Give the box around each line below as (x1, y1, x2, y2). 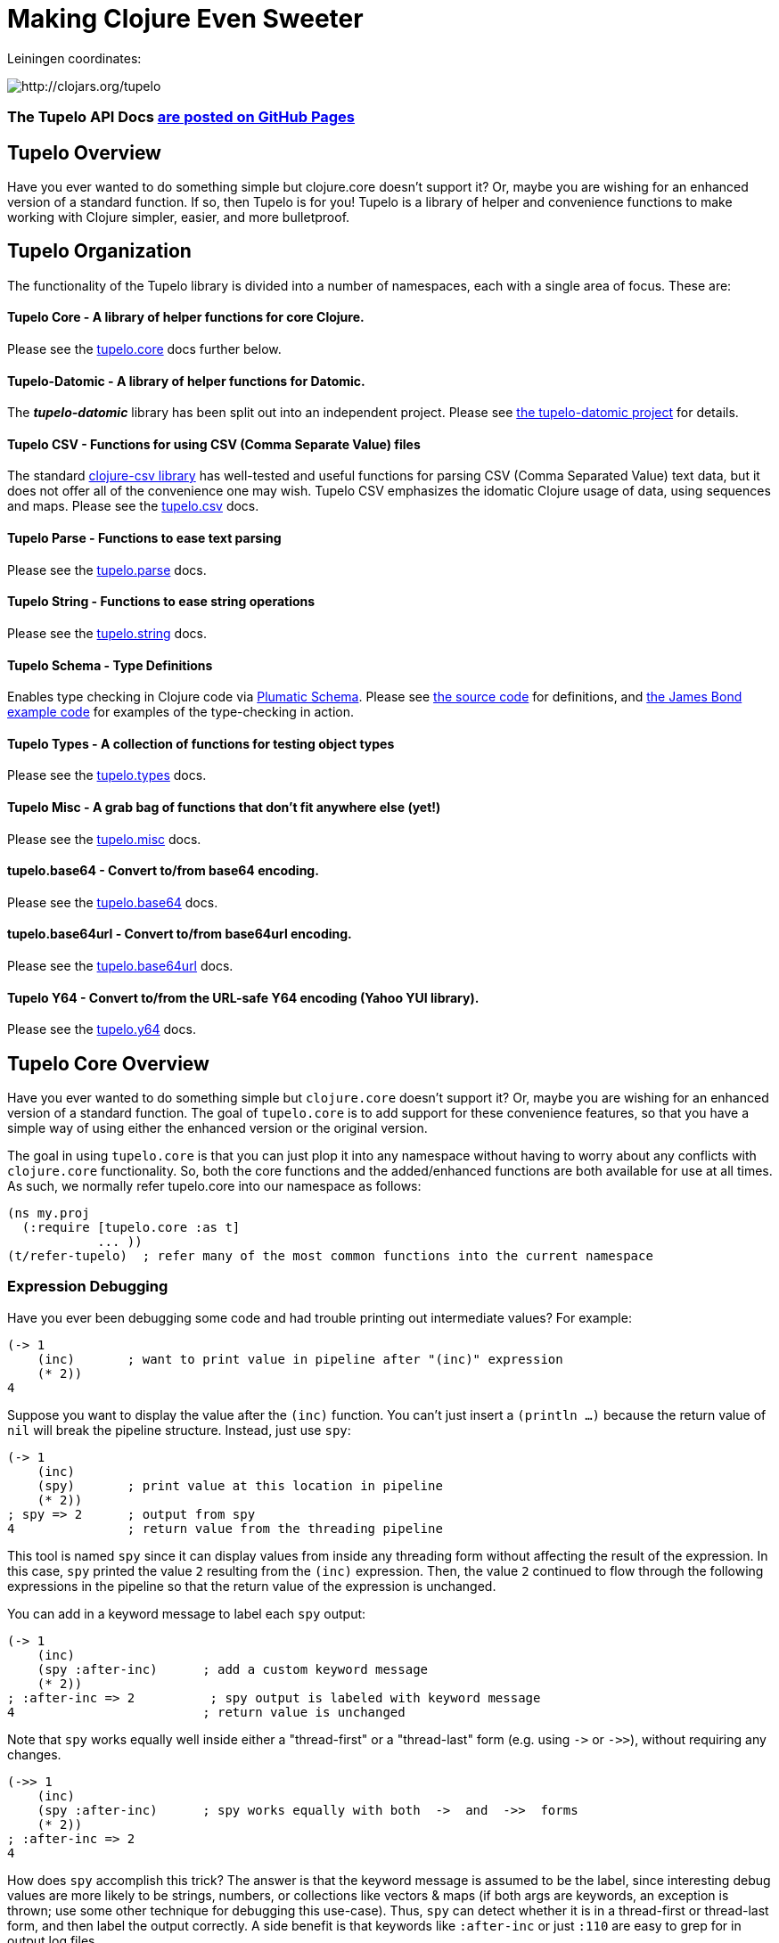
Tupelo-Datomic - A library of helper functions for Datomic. (7, 373, 365, 389)
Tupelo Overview (7, 141, 161, 164)
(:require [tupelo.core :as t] (21, 1220, 241, 1235)
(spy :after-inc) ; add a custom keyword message (37, 1661, 429, 1677)
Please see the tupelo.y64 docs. (7, 1021, 196, 1037)
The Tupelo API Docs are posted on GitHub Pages (7, 108, 356, 127)
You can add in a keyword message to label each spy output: (7, 1605, 366, 1621)
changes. (7, 1746, 61, 1762)
